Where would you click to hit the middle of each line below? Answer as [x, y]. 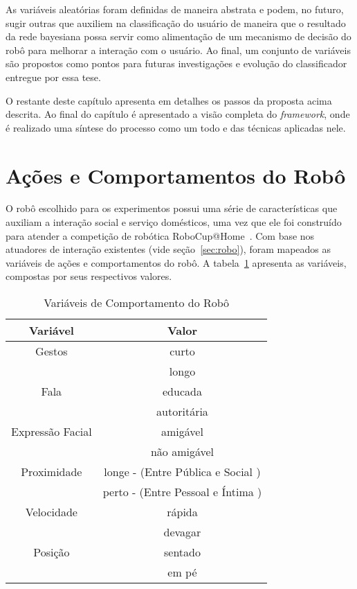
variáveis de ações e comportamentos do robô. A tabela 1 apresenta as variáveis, [176, 262]
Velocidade [51, 512]
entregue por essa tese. [53, 77]
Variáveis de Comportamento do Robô [137, 303]
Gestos [52, 351]
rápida [182, 512]
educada [182, 392]
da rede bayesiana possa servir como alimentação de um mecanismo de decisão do [178, 36]
